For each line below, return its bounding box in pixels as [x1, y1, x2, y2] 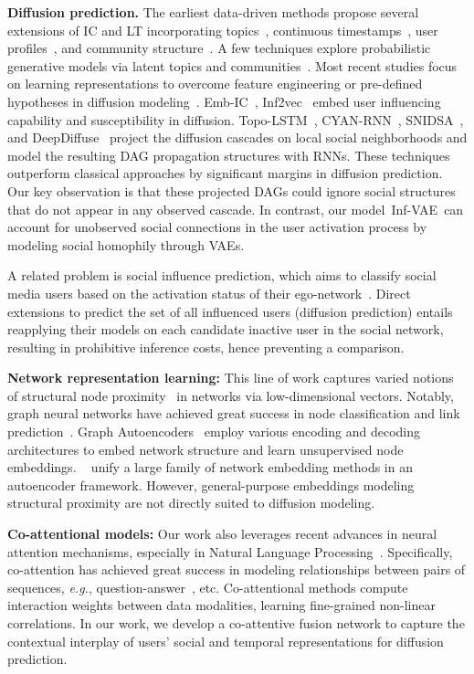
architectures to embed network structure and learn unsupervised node [7, 439, 404, 458]
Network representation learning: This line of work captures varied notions [7, 368, 454, 387]
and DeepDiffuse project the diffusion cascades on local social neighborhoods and [7, 128, 468, 147]
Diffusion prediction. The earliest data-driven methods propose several [7, 3, 419, 21]
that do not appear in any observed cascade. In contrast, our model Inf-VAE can [7, 199, 464, 218]
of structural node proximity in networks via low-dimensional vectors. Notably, [7, 385, 454, 405]
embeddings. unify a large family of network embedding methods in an [7, 458, 413, 477]
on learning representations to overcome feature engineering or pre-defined [7, 74, 423, 93]
